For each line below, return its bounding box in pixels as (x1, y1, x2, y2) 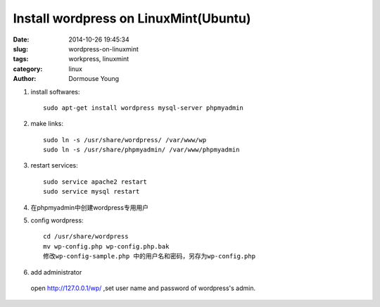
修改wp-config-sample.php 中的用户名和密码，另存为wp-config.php (43, 252, 256, 261)
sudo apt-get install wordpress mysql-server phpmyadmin (43, 104, 244, 112)
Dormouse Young (68, 75, 120, 83)
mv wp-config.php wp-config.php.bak (43, 242, 170, 250)
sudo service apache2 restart (43, 177, 148, 186)
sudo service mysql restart (43, 187, 140, 196)
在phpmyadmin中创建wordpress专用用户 (30, 203, 149, 211)
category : (13, 64, 43, 73)
